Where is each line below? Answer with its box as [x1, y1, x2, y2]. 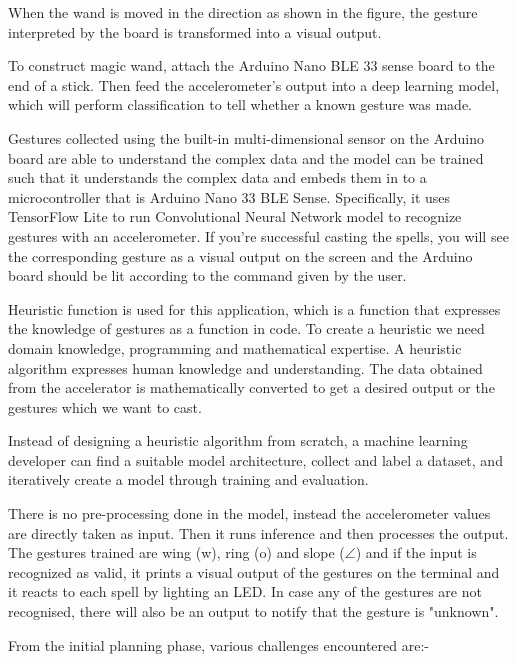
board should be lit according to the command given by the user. [8, 265, 407, 286]
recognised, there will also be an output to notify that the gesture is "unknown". [8, 601, 499, 622]
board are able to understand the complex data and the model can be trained [8, 147, 484, 168]
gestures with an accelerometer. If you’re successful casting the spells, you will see [8, 225, 509, 246]
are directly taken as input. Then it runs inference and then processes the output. [8, 522, 509, 543]
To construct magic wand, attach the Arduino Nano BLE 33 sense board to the [8, 55, 495, 76]
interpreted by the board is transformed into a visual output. [8, 21, 382, 42]
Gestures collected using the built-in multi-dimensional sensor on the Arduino [8, 127, 484, 148]
